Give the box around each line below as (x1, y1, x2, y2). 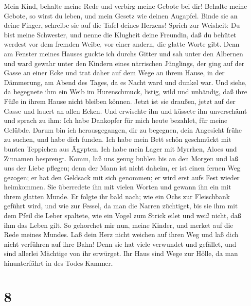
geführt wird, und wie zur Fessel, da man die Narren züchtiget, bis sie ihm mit (4, 201, 238, 211)
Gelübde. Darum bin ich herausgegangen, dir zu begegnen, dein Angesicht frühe (4, 124, 242, 135)
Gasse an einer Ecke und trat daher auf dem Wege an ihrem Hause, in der (4, 68, 225, 78)
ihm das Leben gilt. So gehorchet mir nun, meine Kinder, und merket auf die (4, 220, 233, 230)
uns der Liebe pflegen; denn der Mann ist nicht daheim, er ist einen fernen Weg (4, 163, 241, 173)
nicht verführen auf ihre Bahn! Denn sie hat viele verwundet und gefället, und (4, 238, 236, 249)
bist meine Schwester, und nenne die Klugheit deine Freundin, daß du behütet (4, 29, 236, 39)
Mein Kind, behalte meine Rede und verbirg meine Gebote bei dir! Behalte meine (4, 1, 247, 11)
